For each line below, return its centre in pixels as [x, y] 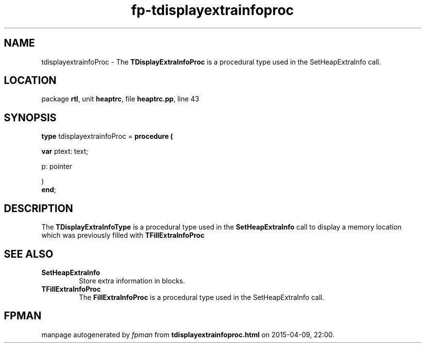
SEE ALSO [29, 254]
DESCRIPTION [39, 208]
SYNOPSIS [30, 117]
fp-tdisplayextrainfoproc [212, 10]
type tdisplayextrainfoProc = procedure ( [107, 136]
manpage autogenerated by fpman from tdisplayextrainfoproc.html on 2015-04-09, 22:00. [188, 334]
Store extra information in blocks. [132, 281]
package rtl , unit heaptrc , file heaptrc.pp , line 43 [120, 99]
